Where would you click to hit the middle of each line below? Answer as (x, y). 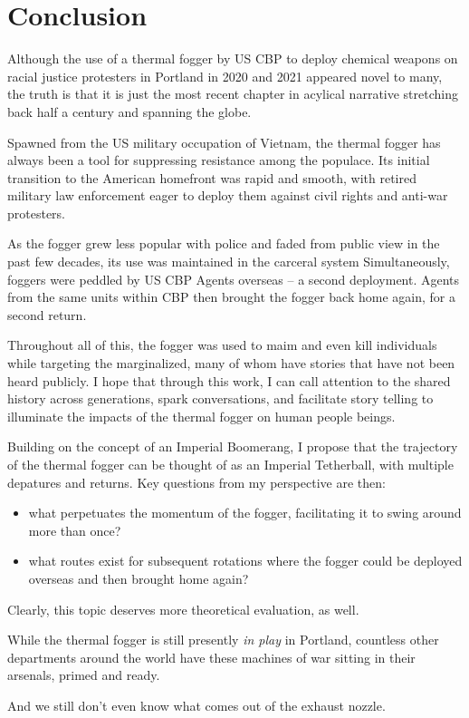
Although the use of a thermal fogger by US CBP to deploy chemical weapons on (233, 58)
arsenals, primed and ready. (84, 675)
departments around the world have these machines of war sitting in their (211, 657)
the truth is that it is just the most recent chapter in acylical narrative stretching (233, 94)
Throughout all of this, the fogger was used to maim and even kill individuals (222, 345)
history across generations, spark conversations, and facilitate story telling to (220, 398)
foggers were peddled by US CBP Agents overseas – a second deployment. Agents (234, 279)
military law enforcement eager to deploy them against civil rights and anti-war (228, 195)
